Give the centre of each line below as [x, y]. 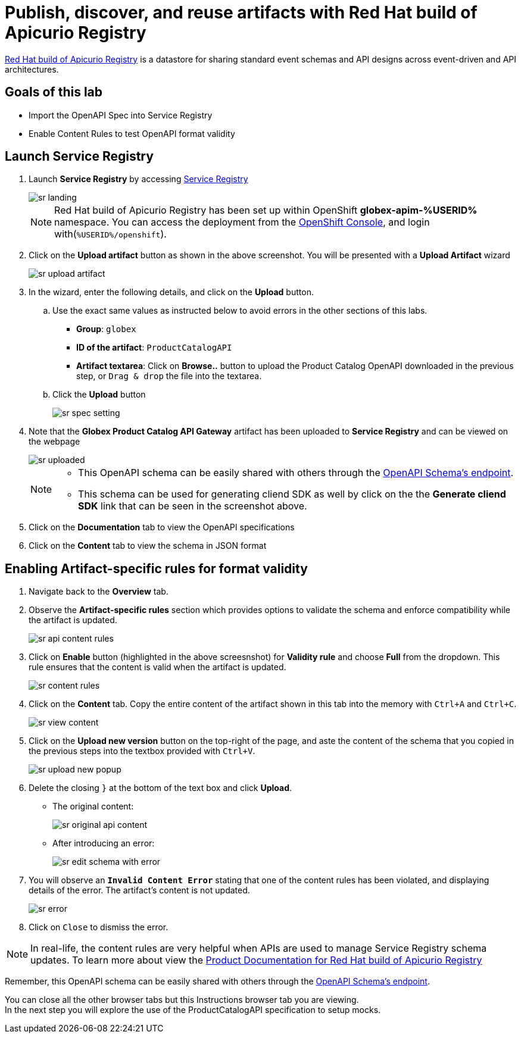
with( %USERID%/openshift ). [110, 234]
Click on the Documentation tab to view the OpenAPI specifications [162, 527]
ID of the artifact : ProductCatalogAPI [154, 348]
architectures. [32, 69]
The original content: [93, 806]
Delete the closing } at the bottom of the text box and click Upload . [160, 788]
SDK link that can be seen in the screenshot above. [193, 506]
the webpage [54, 442]
